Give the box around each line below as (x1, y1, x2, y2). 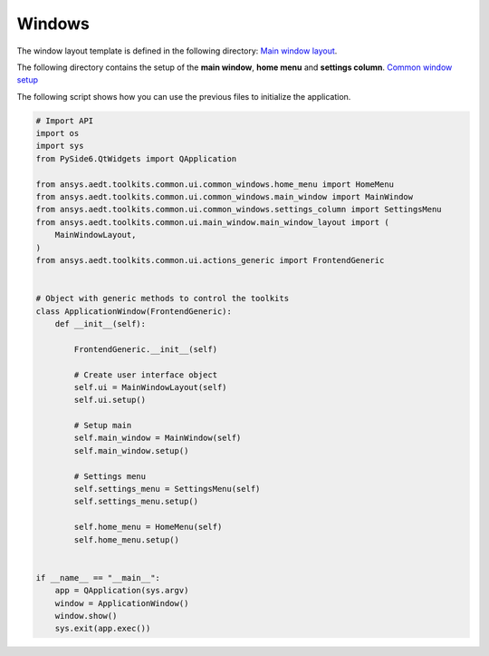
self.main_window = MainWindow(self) (73, 433, 242, 444)
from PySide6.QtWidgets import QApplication (35, 153, 237, 163)
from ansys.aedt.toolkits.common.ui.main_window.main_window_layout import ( (35, 217, 389, 227)
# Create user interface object (73, 369, 217, 380)
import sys (35, 141, 84, 152)
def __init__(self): (54, 318, 147, 328)
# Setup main (73, 420, 132, 431)
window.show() (54, 611, 118, 621)
